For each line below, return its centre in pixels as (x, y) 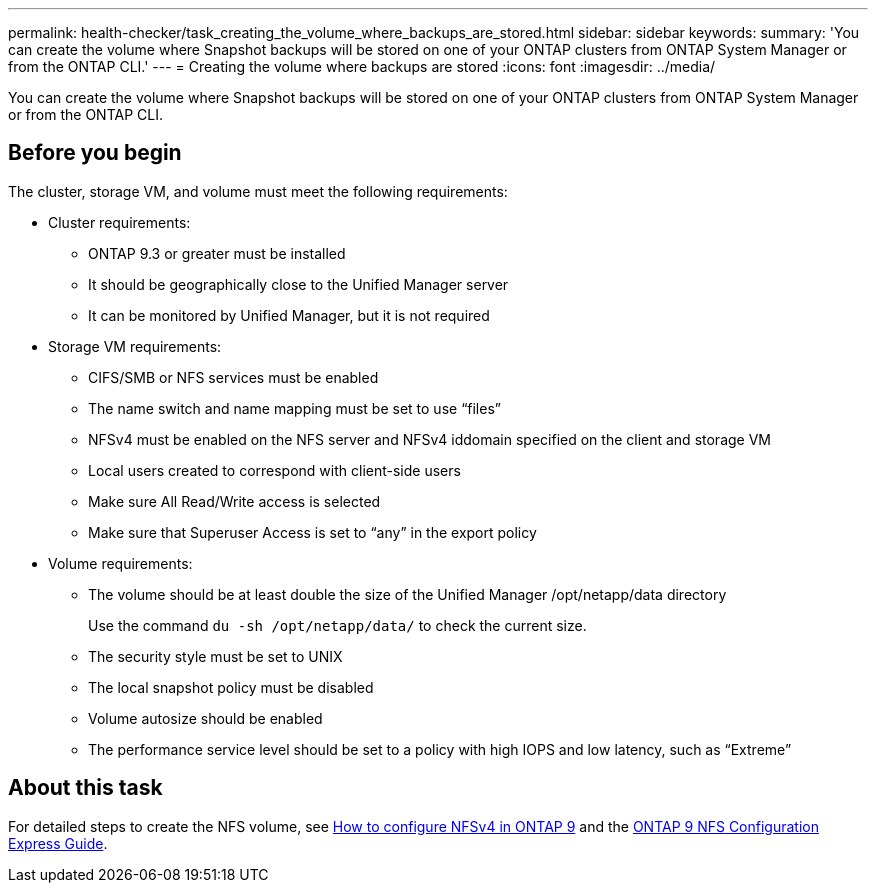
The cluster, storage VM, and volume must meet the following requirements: (258, 191)
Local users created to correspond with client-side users (274, 470)
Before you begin (95, 153)
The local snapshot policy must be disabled (231, 687)
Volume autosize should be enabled (205, 718)
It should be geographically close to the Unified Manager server (298, 284)
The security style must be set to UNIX (215, 656)
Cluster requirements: (119, 222)
